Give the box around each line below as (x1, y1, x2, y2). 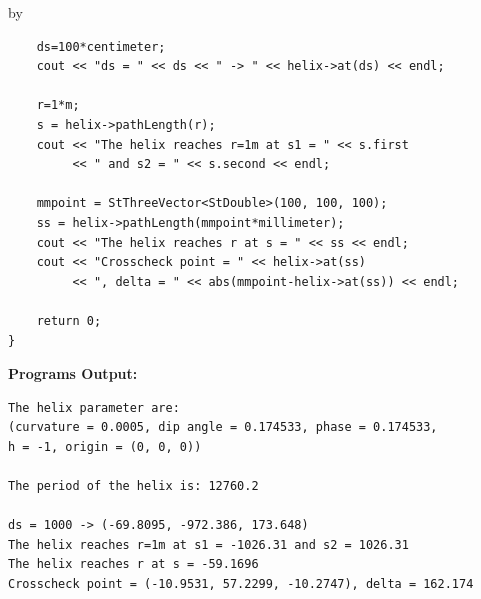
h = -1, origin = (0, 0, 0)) (8, 439, 202, 454)
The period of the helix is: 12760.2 (8, 479, 259, 494)
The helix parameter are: (8, 400, 180, 415)
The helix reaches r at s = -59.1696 (8, 557, 259, 572)
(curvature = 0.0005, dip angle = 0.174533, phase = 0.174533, (8, 420, 438, 435)
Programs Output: (8, 363, 138, 384)
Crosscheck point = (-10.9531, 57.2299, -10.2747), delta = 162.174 (8, 577, 474, 592)
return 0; (36, 313, 102, 328)
